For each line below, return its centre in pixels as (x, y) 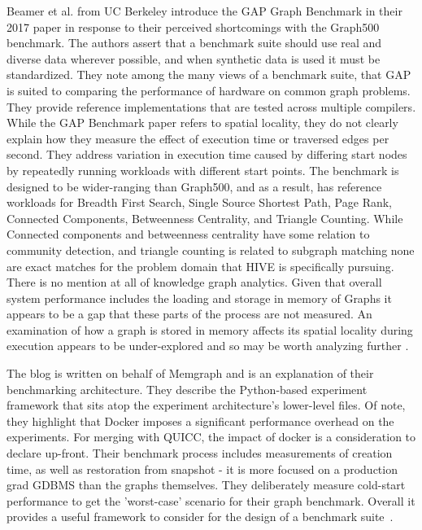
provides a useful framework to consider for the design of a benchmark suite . (200, 517)
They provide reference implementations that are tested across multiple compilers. (211, 106)
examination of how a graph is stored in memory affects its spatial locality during (210, 329)
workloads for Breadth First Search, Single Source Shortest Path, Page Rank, (200, 202)
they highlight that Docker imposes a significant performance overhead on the (200, 420)
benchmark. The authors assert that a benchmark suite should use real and (194, 43)
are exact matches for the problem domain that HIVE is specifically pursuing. (200, 266)
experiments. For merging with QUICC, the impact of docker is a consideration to (211, 437)
